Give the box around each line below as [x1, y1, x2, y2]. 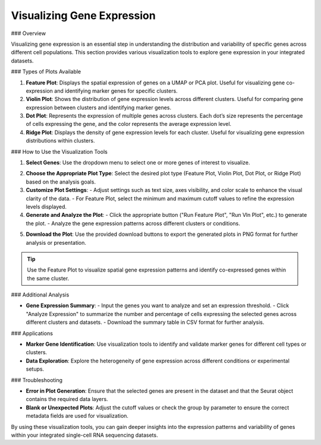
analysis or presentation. [26, 239, 86, 246]
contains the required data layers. [26, 396, 108, 403]
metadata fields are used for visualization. [26, 412, 129, 419]
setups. [26, 365, 45, 373]
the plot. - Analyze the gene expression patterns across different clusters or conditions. [26, 220, 241, 227]
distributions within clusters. [26, 137, 95, 144]
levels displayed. [26, 203, 67, 210]
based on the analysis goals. [26, 178, 96, 185]
